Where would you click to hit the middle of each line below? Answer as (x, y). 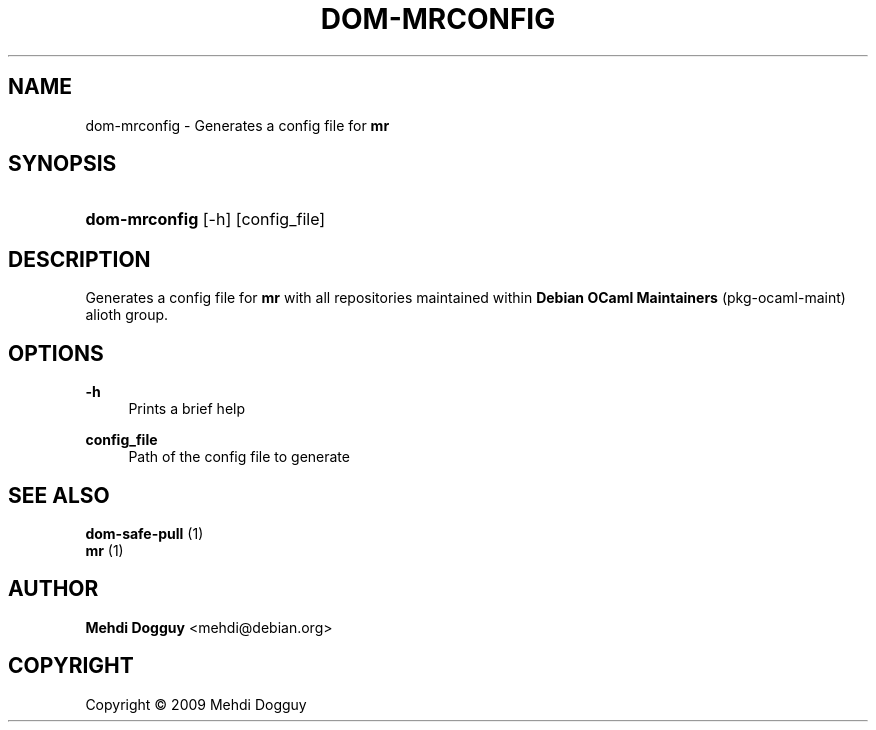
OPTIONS (56, 353)
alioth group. (127, 315)
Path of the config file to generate (239, 457)
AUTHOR (53, 589)
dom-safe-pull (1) (144, 533)
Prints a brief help (187, 409)
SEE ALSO (59, 495)
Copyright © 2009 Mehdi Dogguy (196, 704)
